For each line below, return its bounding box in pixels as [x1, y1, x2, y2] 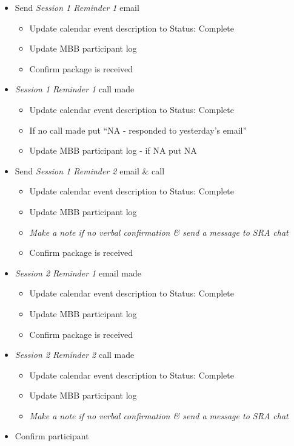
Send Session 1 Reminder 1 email [15, 1, 139, 13]
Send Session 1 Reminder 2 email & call [15, 164, 165, 177]
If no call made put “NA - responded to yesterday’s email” [29, 123, 247, 136]
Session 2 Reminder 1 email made [15, 266, 141, 279]
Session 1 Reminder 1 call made [15, 83, 135, 95]
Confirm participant [15, 430, 89, 442]
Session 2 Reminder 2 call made [15, 348, 135, 361]
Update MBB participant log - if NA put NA [29, 144, 197, 157]
